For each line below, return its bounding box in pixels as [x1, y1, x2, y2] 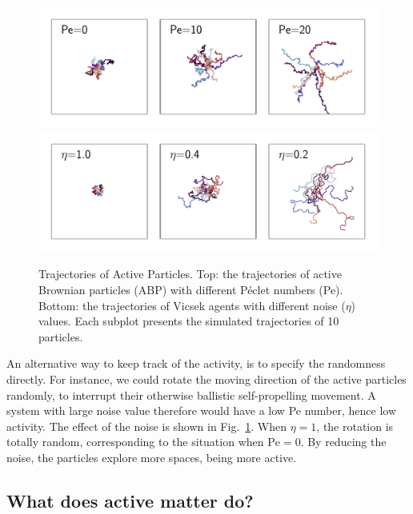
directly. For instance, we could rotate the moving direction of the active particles [6, 371, 407, 387]
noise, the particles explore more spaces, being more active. [6, 448, 297, 465]
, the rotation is [316, 417, 394, 434]
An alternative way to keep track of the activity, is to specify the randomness [6, 355, 386, 372]
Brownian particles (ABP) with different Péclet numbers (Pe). [38, 281, 343, 298]
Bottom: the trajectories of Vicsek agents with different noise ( [38, 297, 346, 313]
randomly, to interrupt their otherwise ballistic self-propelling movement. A [6, 386, 376, 403]
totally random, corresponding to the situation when [6, 433, 264, 450]
